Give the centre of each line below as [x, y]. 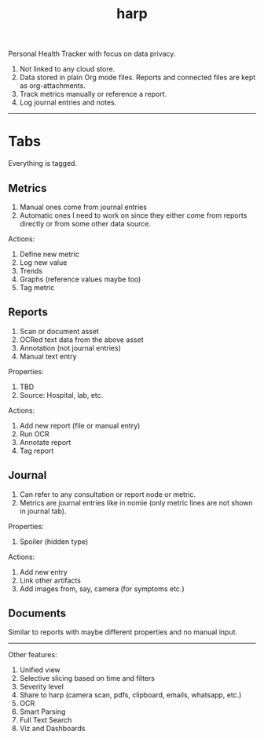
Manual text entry [48, 356]
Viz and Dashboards [52, 729]
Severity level [42, 687]
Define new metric [49, 254]
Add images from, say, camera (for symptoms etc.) [102, 588]
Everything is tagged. [42, 164]
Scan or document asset [59, 331]
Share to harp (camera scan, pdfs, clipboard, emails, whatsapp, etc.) [130, 695]
